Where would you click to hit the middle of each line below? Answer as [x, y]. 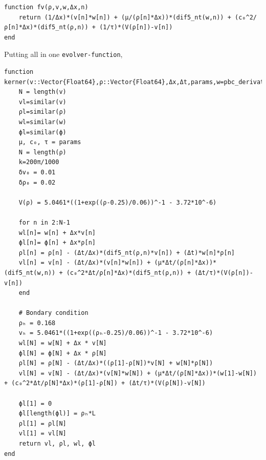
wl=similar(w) [42, 122]
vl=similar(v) [42, 102]
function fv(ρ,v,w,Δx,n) [46, 7]
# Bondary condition [53, 313]
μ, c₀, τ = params [50, 142]
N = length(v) [42, 92]
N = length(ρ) [42, 152]
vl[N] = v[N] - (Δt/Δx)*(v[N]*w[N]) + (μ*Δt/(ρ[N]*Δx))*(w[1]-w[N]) [138, 373]
